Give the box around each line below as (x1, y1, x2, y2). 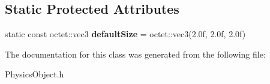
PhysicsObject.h (5, 68, 64, 80)
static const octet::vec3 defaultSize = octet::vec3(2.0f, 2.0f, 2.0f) (5, 28, 246, 40)
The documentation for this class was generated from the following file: (5, 47, 266, 60)
